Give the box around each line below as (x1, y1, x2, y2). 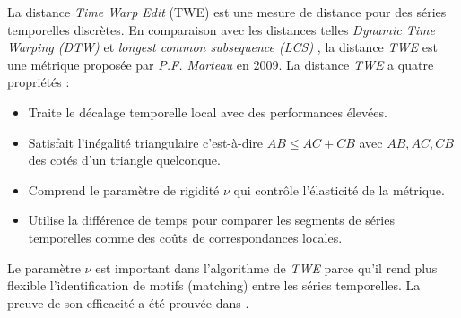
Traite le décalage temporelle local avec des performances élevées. (28, 102, 387, 121)
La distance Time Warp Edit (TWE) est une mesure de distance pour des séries (7, 3, 447, 21)
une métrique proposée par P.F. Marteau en (7, 55, 249, 73)
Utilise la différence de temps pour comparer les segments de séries (28, 211, 395, 229)
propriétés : (7, 73, 70, 91)
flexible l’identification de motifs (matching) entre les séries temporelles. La (7, 276, 421, 295)
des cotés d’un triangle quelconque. (28, 150, 221, 169)
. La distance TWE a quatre (278, 55, 434, 73)
